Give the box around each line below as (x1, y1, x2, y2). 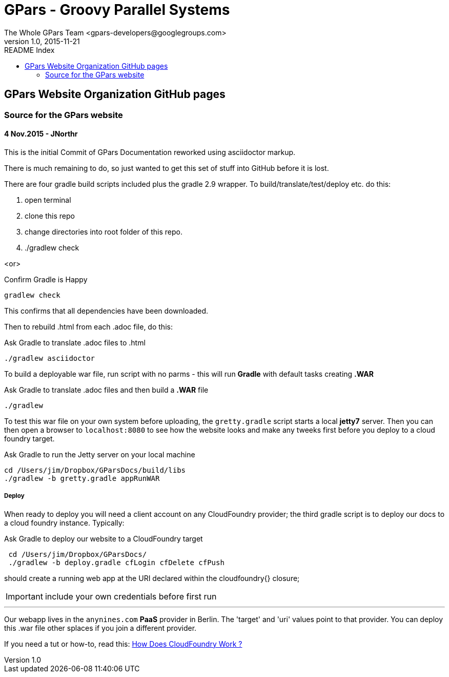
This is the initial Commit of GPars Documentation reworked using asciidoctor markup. (4, 147, 296, 157)
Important (6, 591, 43, 602)
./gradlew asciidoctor (4, 354, 95, 362)
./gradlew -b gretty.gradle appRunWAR (4, 474, 160, 482)
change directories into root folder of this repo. (25, 227, 182, 236)
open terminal (25, 195, 71, 204)
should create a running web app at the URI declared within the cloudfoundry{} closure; (4, 573, 300, 583)
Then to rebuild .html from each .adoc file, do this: (4, 322, 173, 331)
